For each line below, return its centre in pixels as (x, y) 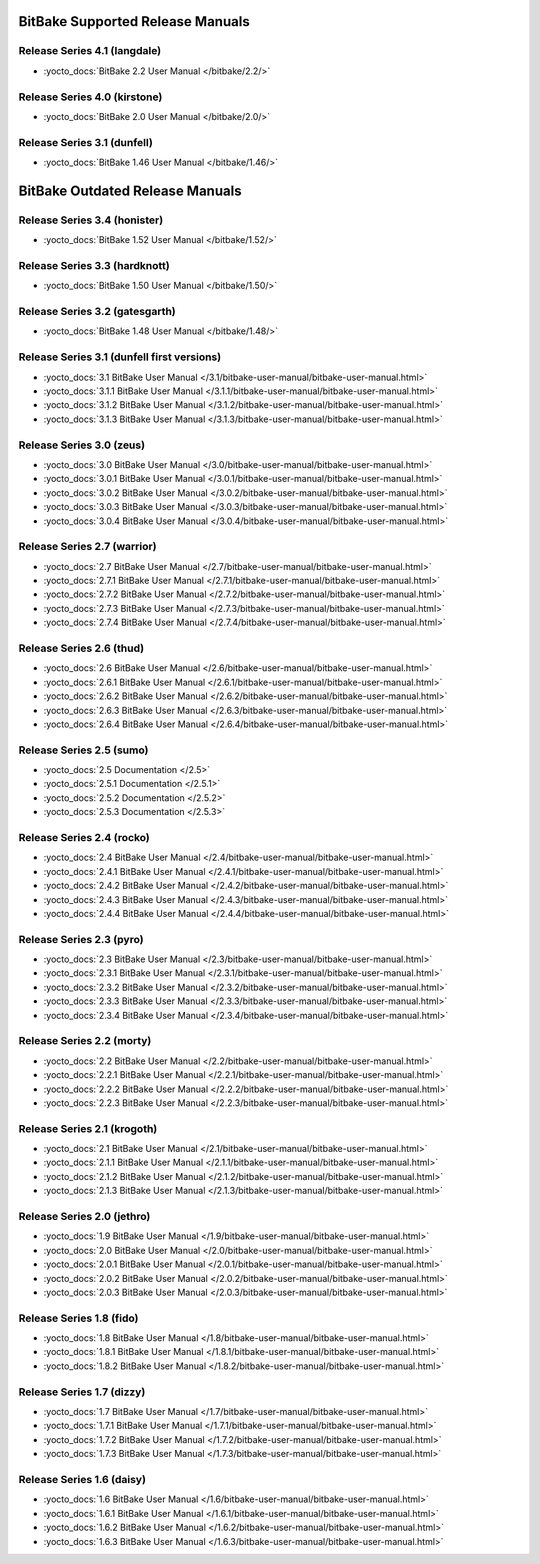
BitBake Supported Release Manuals (134, 21)
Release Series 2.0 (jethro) (84, 1217)
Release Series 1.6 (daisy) (82, 1479)
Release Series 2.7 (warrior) (87, 547)
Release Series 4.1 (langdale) (90, 51)
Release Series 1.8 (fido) (78, 1318)
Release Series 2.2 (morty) (85, 1041)
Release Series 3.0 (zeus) (81, 445)
